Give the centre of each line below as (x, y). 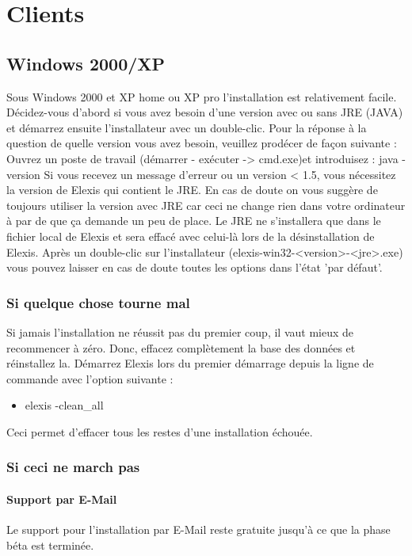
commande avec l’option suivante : (90, 378)
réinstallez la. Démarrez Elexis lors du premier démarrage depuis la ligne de (190, 363)
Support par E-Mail (62, 499)
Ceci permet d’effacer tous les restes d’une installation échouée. (160, 431)
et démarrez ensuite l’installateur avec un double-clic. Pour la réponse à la (187, 127)
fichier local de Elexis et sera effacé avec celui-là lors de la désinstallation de (191, 236)
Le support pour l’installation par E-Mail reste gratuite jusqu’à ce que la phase (198, 529)
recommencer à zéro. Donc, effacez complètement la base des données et (181, 347)
